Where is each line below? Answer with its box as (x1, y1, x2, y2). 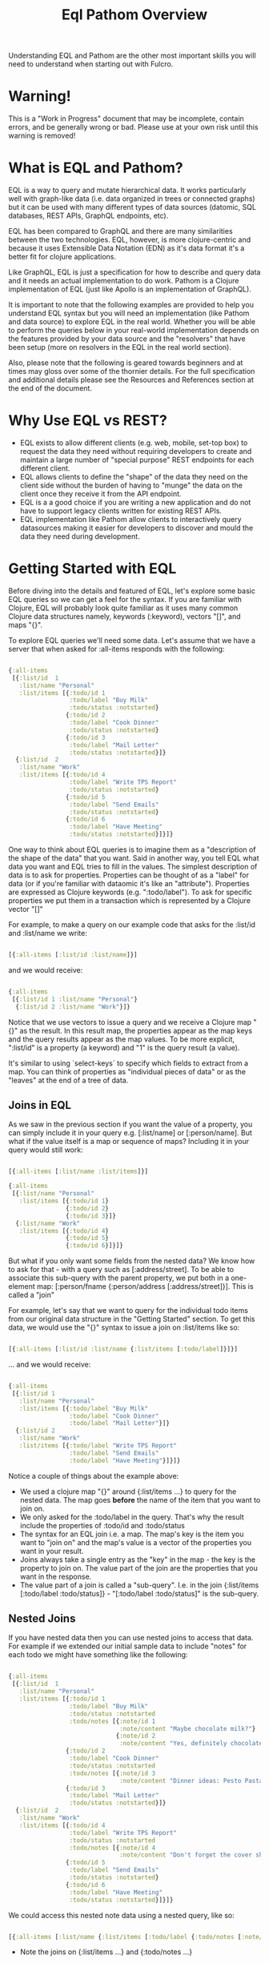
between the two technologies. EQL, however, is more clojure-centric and (8, 235, 251, 245)
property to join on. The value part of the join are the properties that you (19, 1563, 258, 1572)
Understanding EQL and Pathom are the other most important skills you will (8, 50, 256, 61)
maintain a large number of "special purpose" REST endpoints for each (19, 455, 255, 464)
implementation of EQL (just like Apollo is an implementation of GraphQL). (8, 284, 252, 294)
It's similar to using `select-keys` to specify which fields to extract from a (8, 1058, 249, 1068)
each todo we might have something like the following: (8, 1650, 188, 1660)
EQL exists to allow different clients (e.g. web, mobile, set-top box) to (19, 438, 248, 448)
